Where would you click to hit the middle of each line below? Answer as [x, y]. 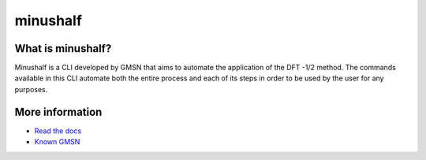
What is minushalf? [63, 48]
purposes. [31, 89]
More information [58, 112]
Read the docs [58, 131]
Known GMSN [57, 142]
